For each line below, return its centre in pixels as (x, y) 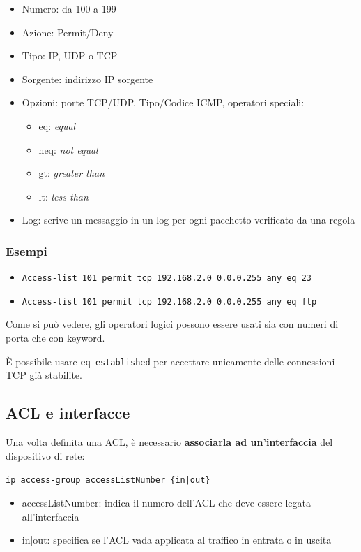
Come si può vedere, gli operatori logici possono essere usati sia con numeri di (172, 324)
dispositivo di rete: (45, 455)
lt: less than (63, 196)
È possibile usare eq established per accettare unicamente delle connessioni (170, 361)
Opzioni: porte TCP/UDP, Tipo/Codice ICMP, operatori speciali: (163, 102)
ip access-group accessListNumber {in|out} (108, 480)
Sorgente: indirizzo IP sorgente (87, 79)
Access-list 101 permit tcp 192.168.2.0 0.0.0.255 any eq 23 (167, 278)
